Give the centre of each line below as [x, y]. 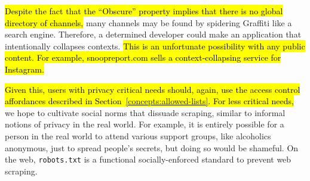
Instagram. [24, 69]
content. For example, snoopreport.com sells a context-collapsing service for [143, 57]
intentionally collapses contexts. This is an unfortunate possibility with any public [155, 46]
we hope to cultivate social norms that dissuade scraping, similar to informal [145, 112]
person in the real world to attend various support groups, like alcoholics [138, 135]
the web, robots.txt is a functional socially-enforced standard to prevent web [148, 159]
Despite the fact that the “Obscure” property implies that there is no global [144, 11]
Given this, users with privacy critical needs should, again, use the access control [153, 89]
